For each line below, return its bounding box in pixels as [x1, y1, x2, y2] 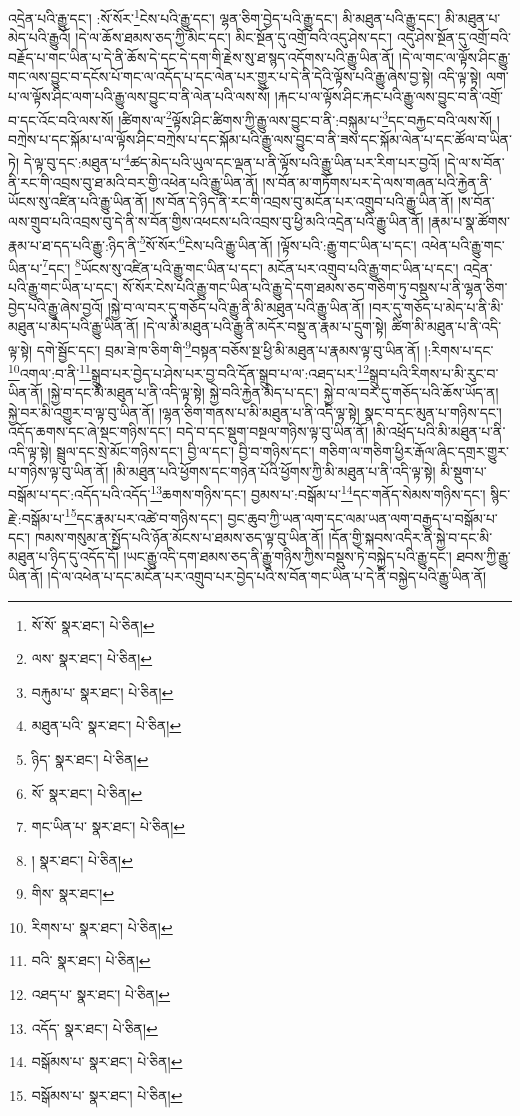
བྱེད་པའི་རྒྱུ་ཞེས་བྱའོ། [8, 296, 104, 317]
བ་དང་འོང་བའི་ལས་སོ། [8, 109, 114, 130]
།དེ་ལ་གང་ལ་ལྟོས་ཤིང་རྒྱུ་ [398, 46, 511, 67]
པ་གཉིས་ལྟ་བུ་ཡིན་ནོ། [8, 460, 109, 481]
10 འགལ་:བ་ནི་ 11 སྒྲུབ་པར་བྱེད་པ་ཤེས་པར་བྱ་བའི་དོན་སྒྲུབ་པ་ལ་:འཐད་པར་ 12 [8, 360, 370, 383]
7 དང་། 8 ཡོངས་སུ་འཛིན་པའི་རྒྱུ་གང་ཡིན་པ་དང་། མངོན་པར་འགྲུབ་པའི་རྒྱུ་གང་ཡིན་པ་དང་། [42, 254, 459, 278]
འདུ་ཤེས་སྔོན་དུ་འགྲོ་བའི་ [396, 27, 512, 48]
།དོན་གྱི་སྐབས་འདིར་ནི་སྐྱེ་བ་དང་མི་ [328, 526, 493, 547]
